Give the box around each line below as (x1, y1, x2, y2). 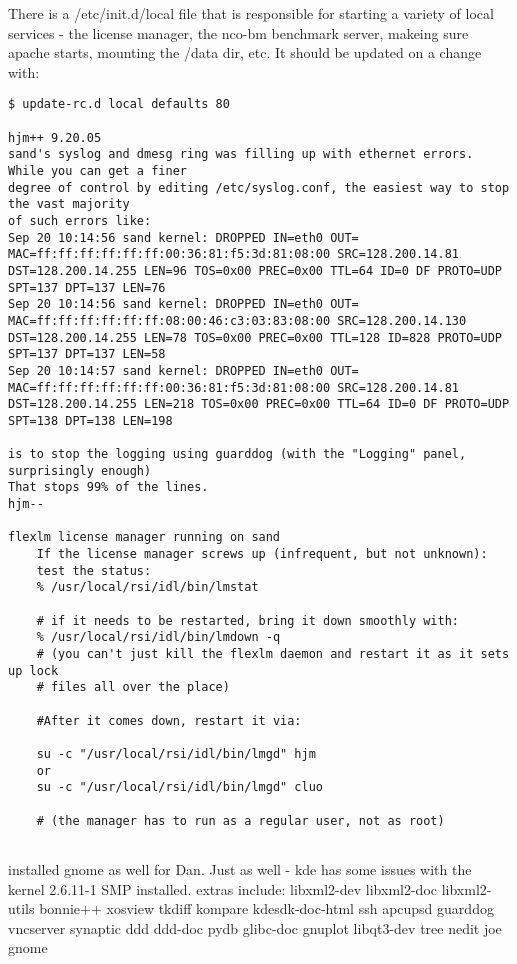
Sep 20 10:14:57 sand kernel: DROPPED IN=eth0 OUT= (8, 363, 359, 378)
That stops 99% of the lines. (8, 480, 209, 495)
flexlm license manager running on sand (8, 530, 281, 545)
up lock (8, 663, 59, 678)
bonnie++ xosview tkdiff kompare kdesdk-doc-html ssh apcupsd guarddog (39, 898, 494, 919)
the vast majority (8, 197, 130, 212)
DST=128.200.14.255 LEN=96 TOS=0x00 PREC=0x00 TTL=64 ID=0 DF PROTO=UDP (8, 263, 502, 278)
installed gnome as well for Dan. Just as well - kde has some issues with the (8, 858, 472, 879)
